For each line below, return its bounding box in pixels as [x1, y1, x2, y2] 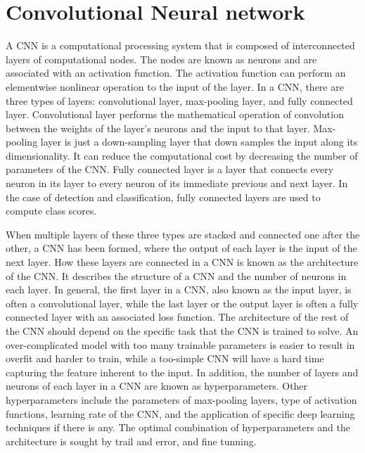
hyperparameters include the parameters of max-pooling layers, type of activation [6, 392, 357, 407]
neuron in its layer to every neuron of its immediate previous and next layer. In [6, 176, 348, 191]
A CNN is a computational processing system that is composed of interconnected [6, 38, 355, 53]
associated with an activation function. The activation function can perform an [6, 65, 346, 80]
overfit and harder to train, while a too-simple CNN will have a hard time [6, 351, 324, 366]
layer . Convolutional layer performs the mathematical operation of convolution [6, 107, 344, 122]
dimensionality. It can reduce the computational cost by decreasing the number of [6, 148, 358, 162]
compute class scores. [6, 203, 97, 218]
